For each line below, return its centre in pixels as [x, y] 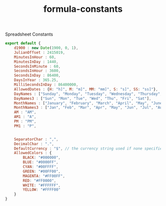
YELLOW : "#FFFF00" [42, 190]
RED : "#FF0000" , [40, 181]
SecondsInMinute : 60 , [37, 66]
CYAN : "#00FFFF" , [41, 167]
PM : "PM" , [25, 122]
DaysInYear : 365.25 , [36, 80]
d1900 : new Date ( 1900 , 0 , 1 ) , [46, 48]
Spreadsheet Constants [29, 34]
